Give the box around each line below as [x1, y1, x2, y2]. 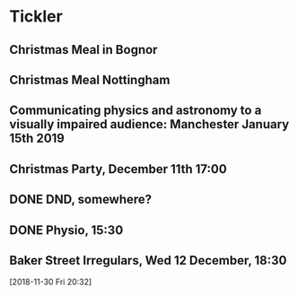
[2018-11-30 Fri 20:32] [9, 276, 92, 288]
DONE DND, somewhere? [9, 192, 153, 207]
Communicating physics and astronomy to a [9, 103, 262, 118]
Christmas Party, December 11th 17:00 [9, 161, 227, 177]
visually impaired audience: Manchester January [9, 117, 290, 132]
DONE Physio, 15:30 [9, 222, 124, 238]
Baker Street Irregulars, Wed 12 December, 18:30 [9, 253, 287, 268]
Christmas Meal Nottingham [9, 72, 171, 87]
